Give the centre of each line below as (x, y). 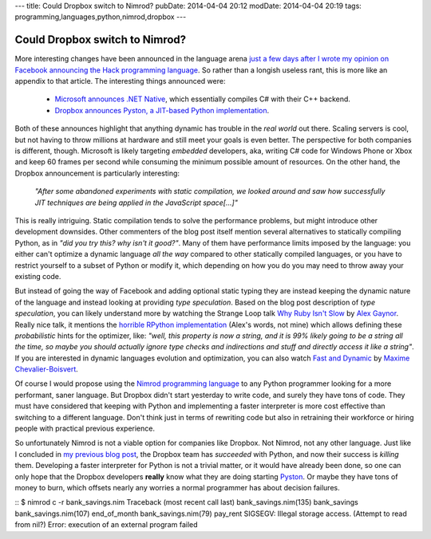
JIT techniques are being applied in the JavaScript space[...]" (136, 203)
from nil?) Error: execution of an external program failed (107, 525)
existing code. (38, 276)
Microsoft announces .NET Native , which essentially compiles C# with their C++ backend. (203, 99)
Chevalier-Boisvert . (47, 369)
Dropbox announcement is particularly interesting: (97, 173)
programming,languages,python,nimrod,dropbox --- (101, 17)
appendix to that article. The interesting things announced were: (120, 81)
